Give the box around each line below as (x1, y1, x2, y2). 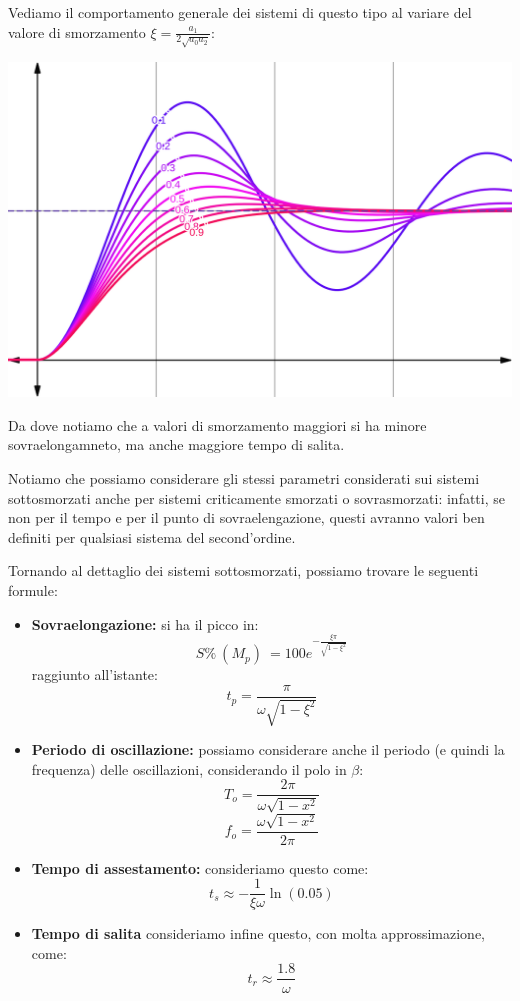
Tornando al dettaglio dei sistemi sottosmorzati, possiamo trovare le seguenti (8, 560, 479, 581)
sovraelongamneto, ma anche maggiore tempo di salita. (8, 434, 345, 455)
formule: (8, 579, 58, 600)
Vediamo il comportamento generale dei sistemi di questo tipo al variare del (8, 2, 472, 22)
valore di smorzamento (8, 21, 146, 42)
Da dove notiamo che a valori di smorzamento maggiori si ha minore (8, 414, 427, 435)
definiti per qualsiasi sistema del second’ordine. (8, 526, 296, 547)
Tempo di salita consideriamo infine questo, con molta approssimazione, (31, 923, 486, 944)
